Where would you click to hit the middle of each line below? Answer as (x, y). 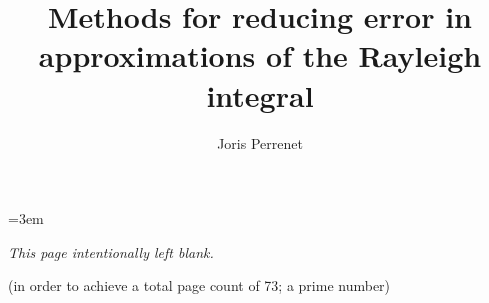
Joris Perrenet (260, 142)
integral (260, 94)
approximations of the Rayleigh (260, 55)
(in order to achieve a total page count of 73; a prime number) (199, 285)
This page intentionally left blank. (111, 251)
